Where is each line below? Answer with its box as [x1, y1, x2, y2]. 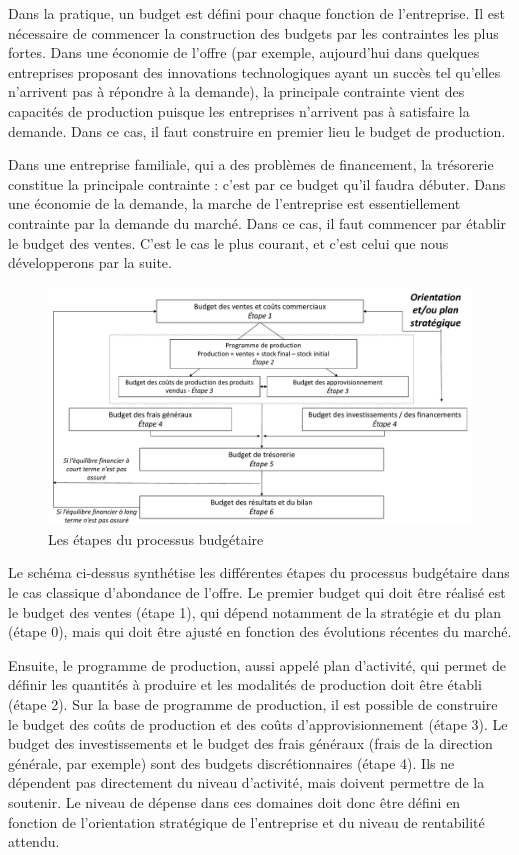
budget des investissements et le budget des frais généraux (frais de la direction [8, 733, 493, 754]
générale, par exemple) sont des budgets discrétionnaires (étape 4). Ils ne [8, 752, 455, 773]
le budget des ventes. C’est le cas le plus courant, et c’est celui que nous [8, 232, 449, 253]
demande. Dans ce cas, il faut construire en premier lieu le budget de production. [8, 120, 506, 141]
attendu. [8, 831, 60, 852]
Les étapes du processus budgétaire [48, 528, 264, 549]
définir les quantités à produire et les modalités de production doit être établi [8, 674, 482, 695]
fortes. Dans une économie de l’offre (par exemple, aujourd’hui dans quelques [8, 42, 480, 63]
